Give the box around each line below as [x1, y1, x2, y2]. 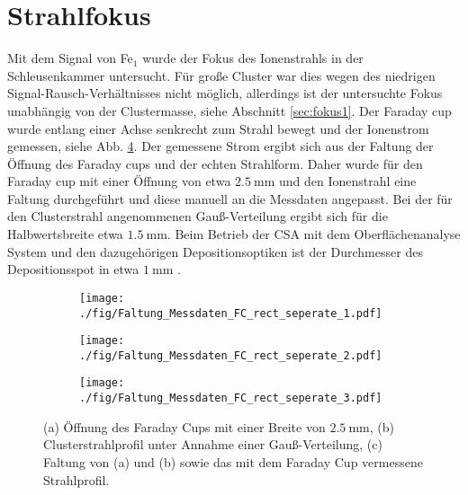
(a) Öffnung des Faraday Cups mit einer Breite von [43, 417, 326, 436]
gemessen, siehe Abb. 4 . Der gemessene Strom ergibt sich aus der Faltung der [7, 137, 434, 155]
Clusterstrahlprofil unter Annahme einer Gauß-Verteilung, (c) [43, 435, 382, 454]
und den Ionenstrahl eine [279, 172, 417, 190]
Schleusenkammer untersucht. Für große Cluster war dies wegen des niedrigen [7, 66, 436, 84]
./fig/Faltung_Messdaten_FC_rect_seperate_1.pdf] [79, 306, 382, 320]
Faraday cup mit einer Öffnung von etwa [7, 172, 231, 190]
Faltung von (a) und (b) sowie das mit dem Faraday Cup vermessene [43, 452, 423, 471]
